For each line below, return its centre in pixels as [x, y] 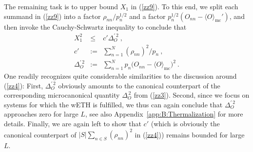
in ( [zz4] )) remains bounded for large [190, 134]
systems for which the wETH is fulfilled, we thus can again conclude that [113, 104]
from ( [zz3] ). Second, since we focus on [192, 95]
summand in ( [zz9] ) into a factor [52, 16]
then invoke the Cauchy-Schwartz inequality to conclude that [95, 26]
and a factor [147, 16]
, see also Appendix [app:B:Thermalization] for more [164, 114]
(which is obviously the [185, 123]
